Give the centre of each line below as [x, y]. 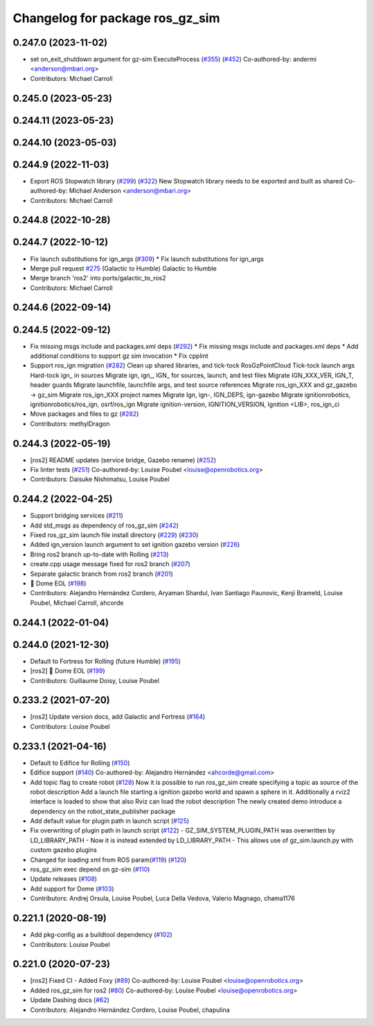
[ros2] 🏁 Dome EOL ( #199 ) [68, 671]
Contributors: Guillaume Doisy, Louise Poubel [95, 680]
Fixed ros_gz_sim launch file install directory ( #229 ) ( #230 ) [114, 535]
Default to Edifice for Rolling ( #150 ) [80, 763]
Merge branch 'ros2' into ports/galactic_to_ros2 [98, 278]
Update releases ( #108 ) [63, 879]
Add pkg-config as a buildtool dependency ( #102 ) [101, 935]
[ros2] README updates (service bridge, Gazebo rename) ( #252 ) [123, 460]
